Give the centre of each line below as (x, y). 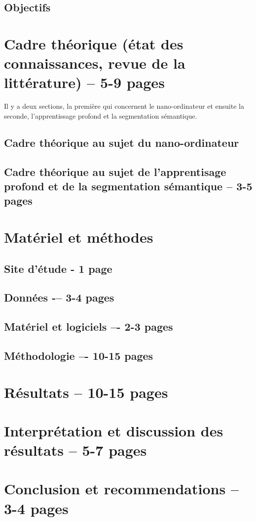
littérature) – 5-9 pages (84, 82)
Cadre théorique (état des (94, 43)
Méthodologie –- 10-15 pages (79, 355)
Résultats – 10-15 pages (86, 392)
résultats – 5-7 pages (75, 450)
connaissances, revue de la (95, 63)
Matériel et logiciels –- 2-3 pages (89, 326)
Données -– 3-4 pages (59, 297)
